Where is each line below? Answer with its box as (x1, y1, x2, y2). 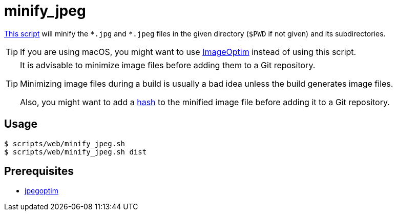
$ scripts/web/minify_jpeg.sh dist (4, 147, 147, 156)
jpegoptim (25, 186, 58, 196)
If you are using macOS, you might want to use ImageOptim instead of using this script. (20, 46, 357, 57)
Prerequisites (4, 165, 74, 178)
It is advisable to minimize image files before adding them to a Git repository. (20, 60, 316, 70)
